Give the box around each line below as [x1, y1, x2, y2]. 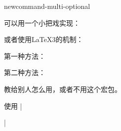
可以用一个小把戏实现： [4, 17, 80, 28]
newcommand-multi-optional [4, 1, 90, 11]
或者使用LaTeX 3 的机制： [4, 34, 83, 44]
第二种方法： [4, 67, 45, 78]
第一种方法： [4, 50, 45, 61]
